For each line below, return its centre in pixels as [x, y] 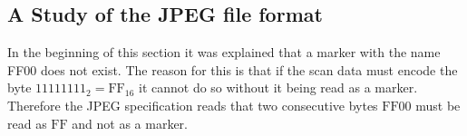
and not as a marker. [130, 123]
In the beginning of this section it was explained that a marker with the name [224, 52]
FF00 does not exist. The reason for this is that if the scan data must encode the [233, 69]
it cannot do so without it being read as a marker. [278, 87]
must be [438, 105]
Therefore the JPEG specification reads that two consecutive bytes [193, 105]
